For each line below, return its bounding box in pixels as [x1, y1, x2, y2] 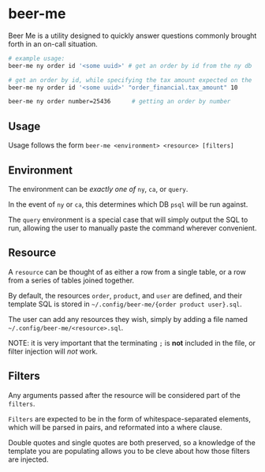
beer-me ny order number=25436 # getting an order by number [8, 98, 231, 106]
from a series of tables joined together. [8, 275, 135, 285]
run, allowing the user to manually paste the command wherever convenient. [8, 223, 257, 233]
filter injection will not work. [8, 347, 99, 356]
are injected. [8, 455, 49, 464]
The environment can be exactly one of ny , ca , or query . [8, 184, 188, 193]
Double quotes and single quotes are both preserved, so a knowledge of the [8, 437, 256, 447]
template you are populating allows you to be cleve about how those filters [8, 446, 251, 455]
